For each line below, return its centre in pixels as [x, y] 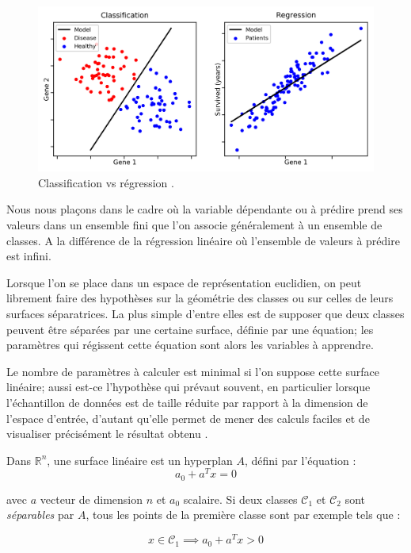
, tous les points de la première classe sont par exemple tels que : [243, 515]
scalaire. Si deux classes [240, 499]
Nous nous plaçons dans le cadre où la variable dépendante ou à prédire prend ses [205, 209]
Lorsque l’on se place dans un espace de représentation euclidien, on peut [184, 282]
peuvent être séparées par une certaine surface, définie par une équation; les [190, 329]
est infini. [29, 256]
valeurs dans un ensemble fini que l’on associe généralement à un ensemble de [194, 225]
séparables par [40, 515]
